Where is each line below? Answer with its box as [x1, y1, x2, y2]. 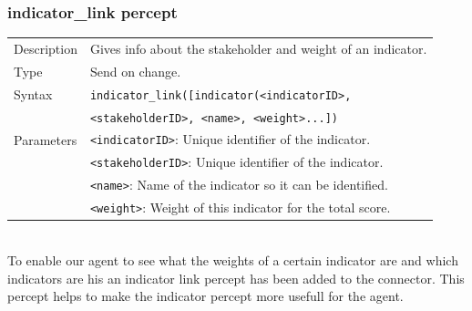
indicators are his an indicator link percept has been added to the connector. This [7, 268, 465, 287]
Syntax [14, 84, 53, 103]
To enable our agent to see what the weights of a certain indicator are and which [7, 250, 458, 269]
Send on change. [89, 61, 181, 80]
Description [14, 38, 77, 57]
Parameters [14, 130, 77, 149]
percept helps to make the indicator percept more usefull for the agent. [7, 286, 404, 306]
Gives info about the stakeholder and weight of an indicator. [89, 38, 427, 57]
